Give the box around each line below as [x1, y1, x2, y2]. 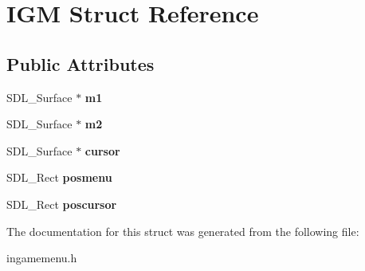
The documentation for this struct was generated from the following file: [6, 222, 359, 239]
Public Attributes [6, 51, 155, 76]
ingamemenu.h [6, 249, 77, 266]
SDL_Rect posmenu [6, 169, 112, 186]
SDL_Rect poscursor [6, 195, 117, 212]
